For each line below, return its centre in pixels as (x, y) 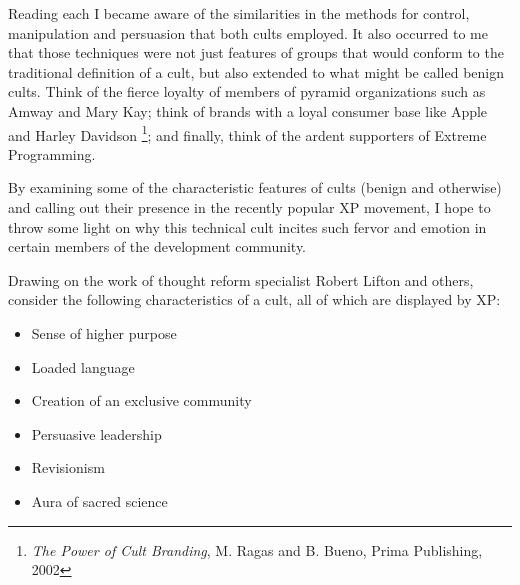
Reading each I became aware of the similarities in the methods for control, (239, 13)
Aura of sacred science (99, 500)
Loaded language (83, 366)
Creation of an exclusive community (141, 400)
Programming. (52, 153)
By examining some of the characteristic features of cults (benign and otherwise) (255, 187)
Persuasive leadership (96, 433)
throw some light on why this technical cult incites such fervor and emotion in (247, 226)
